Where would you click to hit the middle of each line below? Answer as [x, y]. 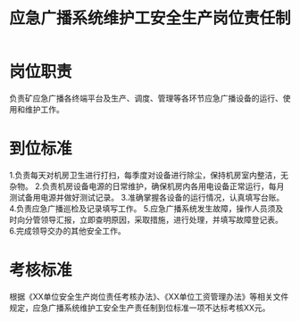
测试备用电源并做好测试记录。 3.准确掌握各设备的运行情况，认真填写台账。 [147, 197]
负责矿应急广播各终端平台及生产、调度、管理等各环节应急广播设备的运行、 [146, 98]
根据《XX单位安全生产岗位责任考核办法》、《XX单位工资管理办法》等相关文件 [149, 296]
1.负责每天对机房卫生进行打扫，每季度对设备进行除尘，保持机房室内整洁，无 [149, 175]
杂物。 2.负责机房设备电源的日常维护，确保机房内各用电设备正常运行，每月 [147, 186]
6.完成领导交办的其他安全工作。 [68, 230]
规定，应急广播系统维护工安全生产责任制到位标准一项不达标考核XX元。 [140, 308]
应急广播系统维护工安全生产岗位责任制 [150, 18]
